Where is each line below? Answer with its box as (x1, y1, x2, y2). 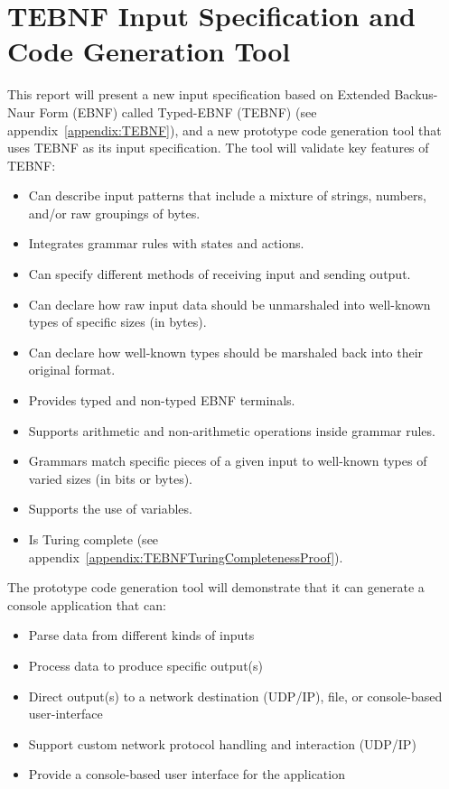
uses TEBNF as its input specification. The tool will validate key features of (7, 138, 429, 157)
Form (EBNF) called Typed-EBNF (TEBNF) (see (39, 102, 317, 121)
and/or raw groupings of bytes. (28, 203, 201, 222)
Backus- (394, 85, 438, 104)
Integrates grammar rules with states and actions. (28, 234, 304, 253)
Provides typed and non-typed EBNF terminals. (28, 391, 295, 410)
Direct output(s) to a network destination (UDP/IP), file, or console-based (28, 686, 443, 705)
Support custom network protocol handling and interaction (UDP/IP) (28, 734, 416, 753)
